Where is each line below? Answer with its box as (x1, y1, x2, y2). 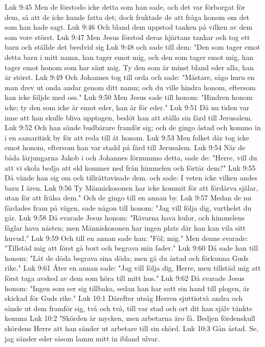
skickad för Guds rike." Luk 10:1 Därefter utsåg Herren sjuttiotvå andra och (5, 293, 243, 303)
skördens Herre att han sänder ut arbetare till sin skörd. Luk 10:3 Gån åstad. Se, (5, 323, 259, 333)
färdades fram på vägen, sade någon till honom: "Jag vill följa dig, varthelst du (5, 202, 252, 213)
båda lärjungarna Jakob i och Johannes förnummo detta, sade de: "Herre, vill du (5, 152, 257, 162)
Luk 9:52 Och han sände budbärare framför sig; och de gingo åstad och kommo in (5, 122, 261, 133)
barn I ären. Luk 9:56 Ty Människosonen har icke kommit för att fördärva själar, (5, 182, 258, 193)
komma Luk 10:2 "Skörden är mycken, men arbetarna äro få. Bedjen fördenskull (5, 313, 255, 323)
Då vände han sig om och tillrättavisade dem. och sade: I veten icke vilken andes (5, 172, 257, 183)
